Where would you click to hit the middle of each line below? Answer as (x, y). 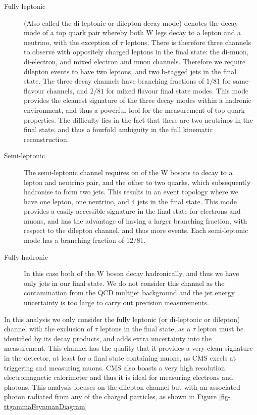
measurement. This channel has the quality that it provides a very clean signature (128, 348)
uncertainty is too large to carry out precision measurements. (116, 302)
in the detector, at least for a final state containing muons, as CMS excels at (120, 358)
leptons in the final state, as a (145, 329)
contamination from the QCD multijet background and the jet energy (129, 293)
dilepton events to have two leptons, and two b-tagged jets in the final (130, 71)
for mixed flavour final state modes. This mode (177, 90)
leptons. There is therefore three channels (188, 42)
